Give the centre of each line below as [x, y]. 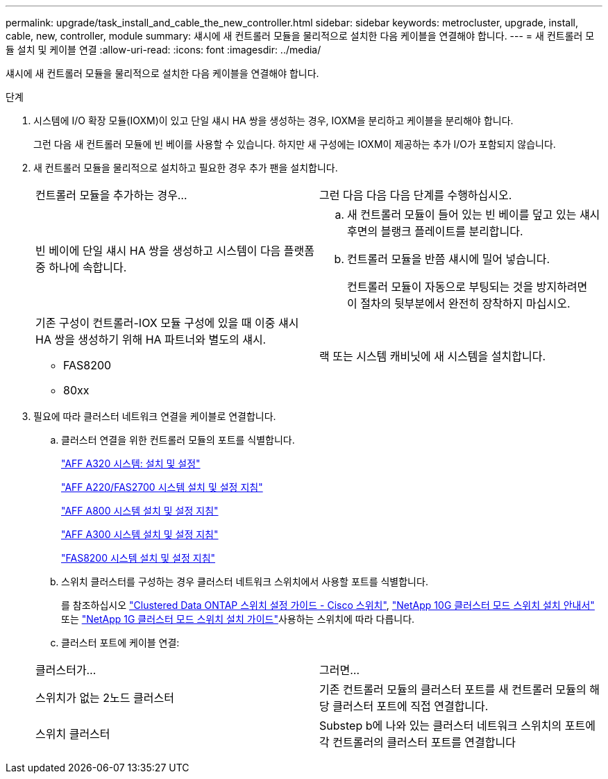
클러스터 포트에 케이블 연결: [120, 643]
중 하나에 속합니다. [81, 267]
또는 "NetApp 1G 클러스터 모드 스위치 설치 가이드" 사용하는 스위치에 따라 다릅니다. [238, 619]
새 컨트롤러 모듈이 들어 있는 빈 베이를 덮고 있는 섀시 [474, 215]
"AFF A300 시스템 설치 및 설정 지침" [140, 534]
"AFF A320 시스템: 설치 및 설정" [131, 463]
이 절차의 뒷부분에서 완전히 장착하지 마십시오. [459, 303]
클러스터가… [66, 670]
